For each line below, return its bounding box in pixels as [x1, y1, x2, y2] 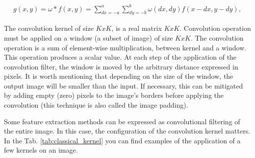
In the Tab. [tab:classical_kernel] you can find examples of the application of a [4, 135, 241, 145]
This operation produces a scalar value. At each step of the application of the [4, 52, 237, 62]
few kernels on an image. [4, 145, 78, 155]
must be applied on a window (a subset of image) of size [4, 32, 173, 43]
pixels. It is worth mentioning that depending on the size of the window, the [4, 71, 233, 81]
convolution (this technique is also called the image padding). [4, 100, 188, 110]
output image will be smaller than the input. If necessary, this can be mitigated [4, 80, 243, 90]
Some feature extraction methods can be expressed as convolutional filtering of [4, 116, 240, 126]
